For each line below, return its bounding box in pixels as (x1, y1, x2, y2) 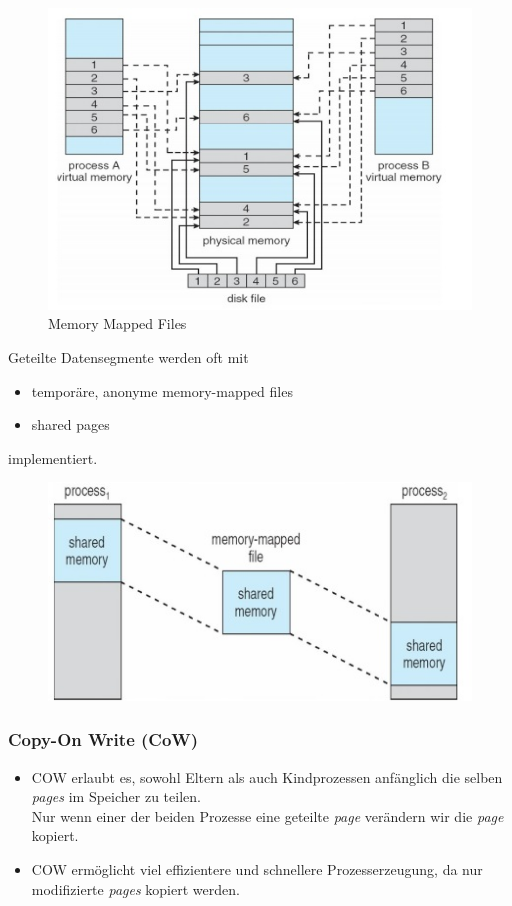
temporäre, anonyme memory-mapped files (31, 380, 293, 401)
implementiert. (8, 447, 98, 468)
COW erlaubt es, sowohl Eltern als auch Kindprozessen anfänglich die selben (31, 766, 503, 787)
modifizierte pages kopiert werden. (31, 878, 240, 899)
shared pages (31, 414, 110, 435)
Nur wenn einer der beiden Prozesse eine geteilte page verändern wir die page (31, 805, 504, 826)
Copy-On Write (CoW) (8, 727, 199, 752)
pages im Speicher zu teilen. (31, 786, 201, 807)
